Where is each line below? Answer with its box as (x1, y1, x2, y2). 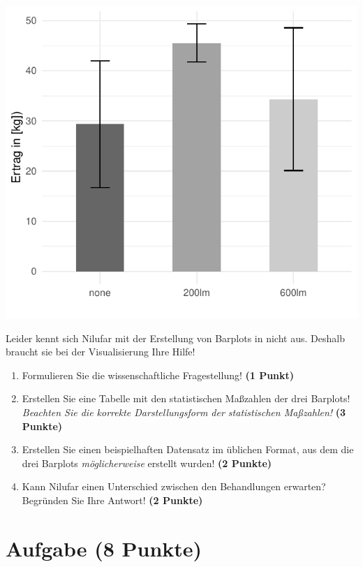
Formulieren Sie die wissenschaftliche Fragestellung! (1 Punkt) (22, 367, 295, 382)
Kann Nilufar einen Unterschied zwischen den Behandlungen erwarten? (22, 479, 326, 494)
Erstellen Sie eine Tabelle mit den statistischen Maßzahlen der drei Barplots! (22, 391, 350, 406)
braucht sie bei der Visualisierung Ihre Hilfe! (6, 344, 195, 359)
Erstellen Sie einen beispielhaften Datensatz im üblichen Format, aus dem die (22, 442, 354, 457)
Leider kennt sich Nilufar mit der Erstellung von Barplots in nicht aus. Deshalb (6, 330, 345, 345)
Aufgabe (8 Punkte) (6, 533, 202, 562)
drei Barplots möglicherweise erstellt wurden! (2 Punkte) (22, 455, 272, 470)
